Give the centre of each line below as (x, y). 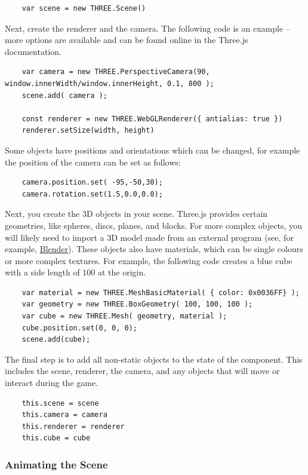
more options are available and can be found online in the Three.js (127, 40)
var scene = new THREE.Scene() (84, 8)
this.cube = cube (56, 438)
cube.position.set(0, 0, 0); (79, 328)
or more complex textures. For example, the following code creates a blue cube (149, 260)
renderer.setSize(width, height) (88, 131)
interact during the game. (52, 383)
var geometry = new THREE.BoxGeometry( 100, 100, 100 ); (137, 304)
